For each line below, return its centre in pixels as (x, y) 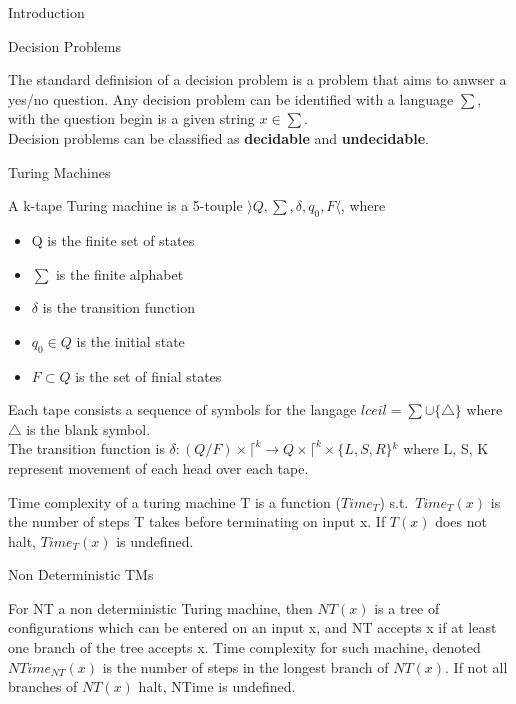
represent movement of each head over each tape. (158, 467)
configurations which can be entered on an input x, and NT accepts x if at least (252, 627)
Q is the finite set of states (113, 239)
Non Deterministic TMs (81, 574)
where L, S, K (446, 448)
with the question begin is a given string (131, 118)
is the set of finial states (148, 375)
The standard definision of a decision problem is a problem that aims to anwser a (257, 79)
